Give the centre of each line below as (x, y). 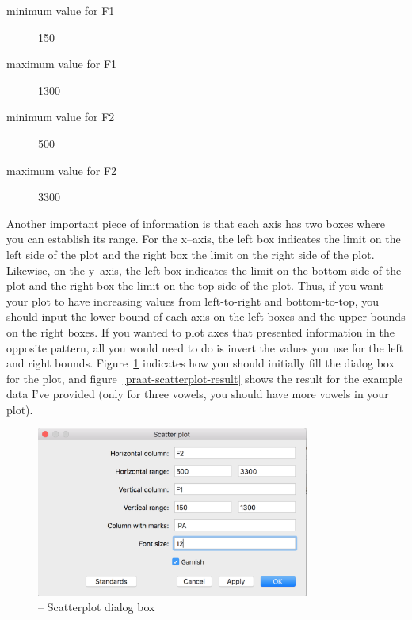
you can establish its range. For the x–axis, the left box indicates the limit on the (204, 239)
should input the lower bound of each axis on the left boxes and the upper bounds (206, 316)
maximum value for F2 (62, 170)
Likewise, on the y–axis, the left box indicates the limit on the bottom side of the (204, 270)
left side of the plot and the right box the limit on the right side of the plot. (191, 254)
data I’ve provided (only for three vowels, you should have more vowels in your (198, 394)
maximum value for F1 (62, 64)
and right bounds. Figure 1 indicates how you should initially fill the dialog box (200, 363)
